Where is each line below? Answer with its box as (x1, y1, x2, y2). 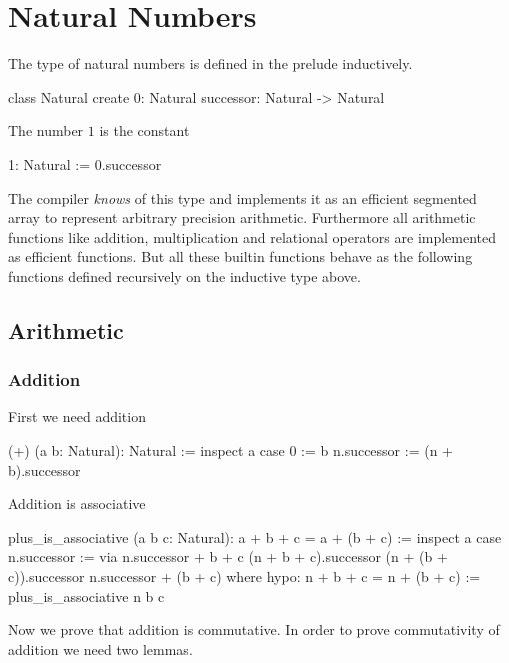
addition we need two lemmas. (8, 638, 193, 659)
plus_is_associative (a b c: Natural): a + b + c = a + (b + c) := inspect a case (8, 526, 502, 547)
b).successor (8, 459, 81, 480)
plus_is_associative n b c (8, 585, 165, 606)
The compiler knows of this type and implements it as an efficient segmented (8, 187, 477, 208)
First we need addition (8, 406, 146, 427)
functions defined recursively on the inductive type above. (8, 265, 361, 286)
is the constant (99, 120, 190, 141)
